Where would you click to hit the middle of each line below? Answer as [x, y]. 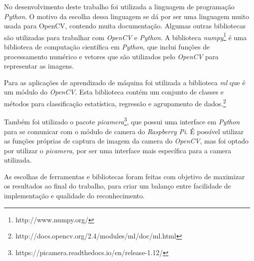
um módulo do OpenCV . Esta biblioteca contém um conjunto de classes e [114, 92]
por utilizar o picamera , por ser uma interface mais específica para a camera [118, 150]
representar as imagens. [39, 66]
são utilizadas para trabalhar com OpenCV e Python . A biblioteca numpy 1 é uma [126, 36]
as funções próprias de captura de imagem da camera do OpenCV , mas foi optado [126, 141]
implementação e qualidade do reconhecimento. [74, 196]
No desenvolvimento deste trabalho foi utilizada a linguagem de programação [119, 6]
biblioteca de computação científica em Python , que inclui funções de [107, 47]
